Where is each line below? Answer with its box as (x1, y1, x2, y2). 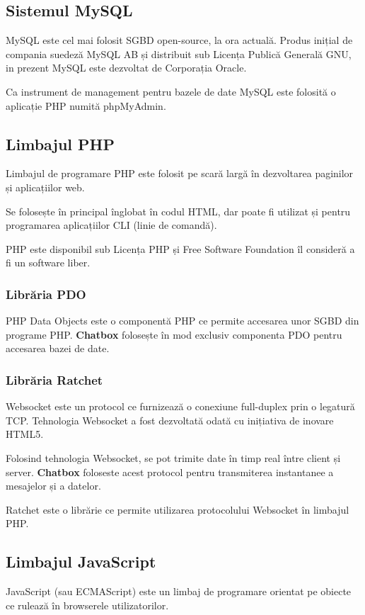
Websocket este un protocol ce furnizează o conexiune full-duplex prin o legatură (6, 399, 355, 414)
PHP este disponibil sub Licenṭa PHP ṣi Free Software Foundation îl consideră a (6, 241, 355, 256)
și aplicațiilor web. (6, 179, 85, 194)
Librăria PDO (6, 285, 86, 303)
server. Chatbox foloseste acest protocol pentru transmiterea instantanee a (6, 464, 334, 479)
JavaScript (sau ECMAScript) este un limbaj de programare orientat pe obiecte (6, 584, 352, 599)
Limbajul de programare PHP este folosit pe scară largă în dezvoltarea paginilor (6, 166, 354, 181)
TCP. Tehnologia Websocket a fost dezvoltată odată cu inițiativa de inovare (6, 412, 334, 427)
